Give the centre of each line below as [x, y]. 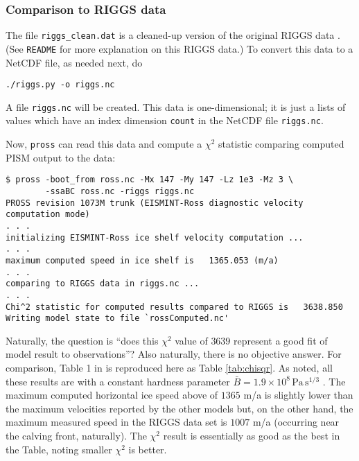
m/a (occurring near [296, 422]
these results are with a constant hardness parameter [118, 381]
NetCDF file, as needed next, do [74, 62]
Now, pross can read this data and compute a [104, 144]
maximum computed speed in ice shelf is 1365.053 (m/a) [142, 260]
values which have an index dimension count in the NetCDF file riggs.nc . [165, 120]
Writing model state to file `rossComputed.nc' [117, 319]
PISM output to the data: [61, 157]
